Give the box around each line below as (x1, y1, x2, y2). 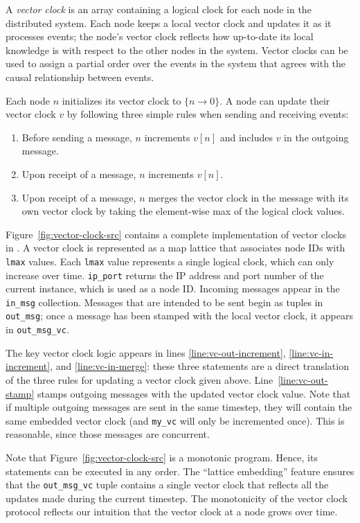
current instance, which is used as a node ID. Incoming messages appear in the (6, 281, 340, 296)
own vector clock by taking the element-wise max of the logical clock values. (21, 204, 345, 218)
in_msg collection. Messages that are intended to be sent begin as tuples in (6, 294, 323, 309)
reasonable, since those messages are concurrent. (6, 427, 210, 441)
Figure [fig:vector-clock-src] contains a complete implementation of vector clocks (6, 227, 347, 241)
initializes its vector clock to (62, 93, 181, 107)
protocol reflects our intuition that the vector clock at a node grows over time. (6, 504, 338, 519)
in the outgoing (284, 130, 349, 144)
